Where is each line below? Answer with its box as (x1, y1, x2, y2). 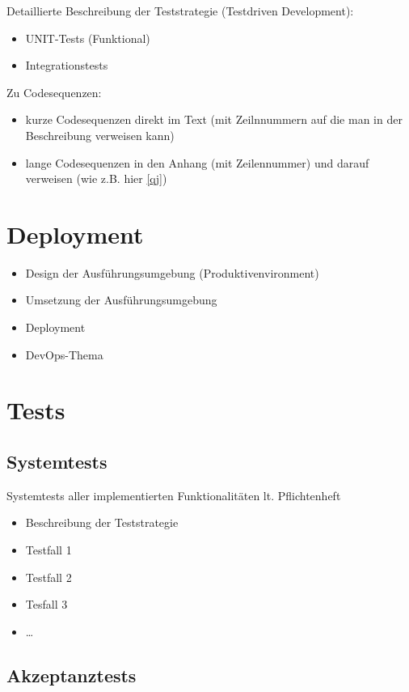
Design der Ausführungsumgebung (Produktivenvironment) (25, 264, 319, 281)
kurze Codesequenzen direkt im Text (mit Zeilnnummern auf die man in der (25, 111, 403, 128)
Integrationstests (25, 57, 108, 74)
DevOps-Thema (25, 346, 103, 363)
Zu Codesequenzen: (6, 83, 102, 100)
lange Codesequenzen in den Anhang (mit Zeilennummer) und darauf (25, 154, 369, 171)
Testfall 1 (25, 541, 72, 558)
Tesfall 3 (25, 596, 68, 613)
